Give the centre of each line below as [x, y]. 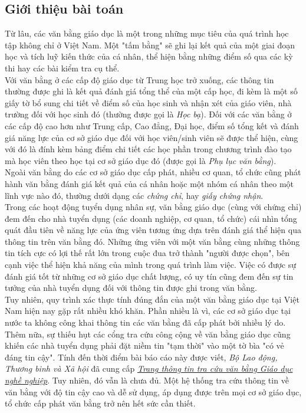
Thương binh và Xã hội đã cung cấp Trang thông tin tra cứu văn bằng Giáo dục [149, 368]
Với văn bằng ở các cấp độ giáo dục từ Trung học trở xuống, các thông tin [139, 79]
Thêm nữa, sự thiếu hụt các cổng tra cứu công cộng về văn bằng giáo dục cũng [148, 334]
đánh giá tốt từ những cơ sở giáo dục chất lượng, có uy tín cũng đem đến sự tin [149, 276]
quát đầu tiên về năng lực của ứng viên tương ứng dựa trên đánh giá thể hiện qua [153, 230]
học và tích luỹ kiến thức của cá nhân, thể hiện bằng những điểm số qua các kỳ [149, 56]
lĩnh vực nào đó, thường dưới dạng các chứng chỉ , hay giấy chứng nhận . [134, 195]
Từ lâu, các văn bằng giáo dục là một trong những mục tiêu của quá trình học [147, 33]
